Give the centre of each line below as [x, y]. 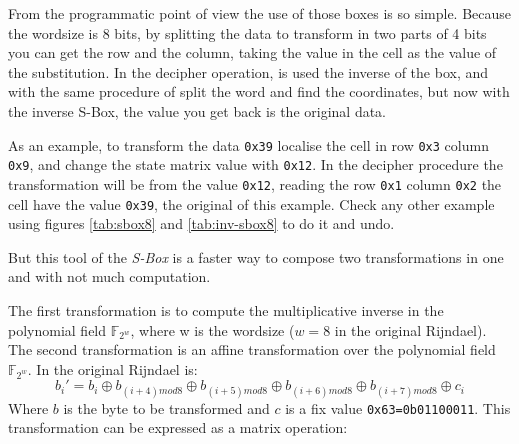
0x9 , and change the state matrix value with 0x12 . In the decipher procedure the [255, 164]
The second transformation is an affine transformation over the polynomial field [252, 349]
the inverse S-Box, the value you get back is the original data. [197, 110]
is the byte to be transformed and [166, 407]
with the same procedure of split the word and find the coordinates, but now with [259, 91]
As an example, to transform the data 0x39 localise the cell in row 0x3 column [248, 144]
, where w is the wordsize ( [212, 329]
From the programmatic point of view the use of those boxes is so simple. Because [260, 13]
